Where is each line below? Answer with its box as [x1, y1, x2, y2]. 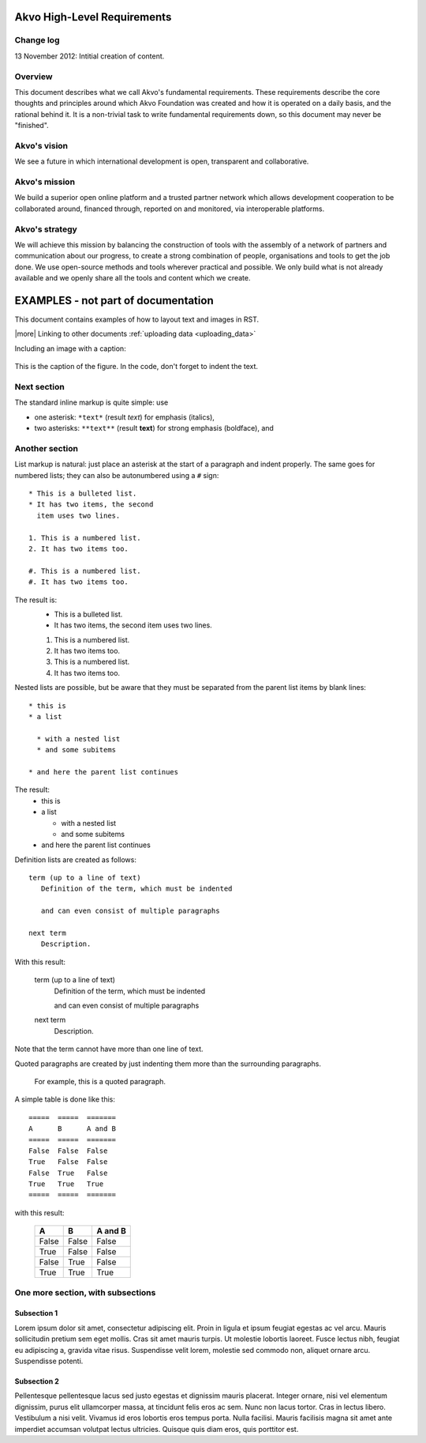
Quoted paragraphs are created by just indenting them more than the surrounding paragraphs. [14, 1059, 322, 1068]
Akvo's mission [14, 176, 75, 187]
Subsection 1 [14, 1309, 58, 1318]
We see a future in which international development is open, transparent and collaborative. [14, 156, 309, 166]
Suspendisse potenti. [14, 1356, 84, 1366]
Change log [14, 35, 60, 46]
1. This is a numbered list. [28, 533, 141, 542]
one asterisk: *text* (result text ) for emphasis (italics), [34, 412, 215, 422]
